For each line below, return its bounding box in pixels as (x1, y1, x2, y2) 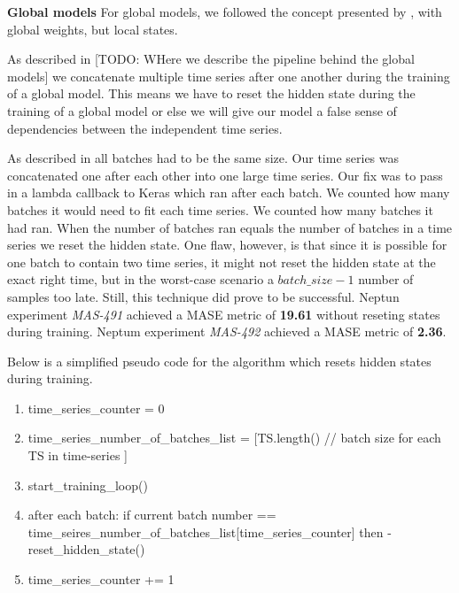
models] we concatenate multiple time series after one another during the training (7, 66, 450, 85)
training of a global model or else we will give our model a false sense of (7, 101, 397, 119)
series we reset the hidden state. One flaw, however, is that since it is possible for (7, 235, 447, 254)
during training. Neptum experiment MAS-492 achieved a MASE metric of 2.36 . (7, 322, 447, 341)
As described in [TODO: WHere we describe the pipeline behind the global (7, 50, 415, 68)
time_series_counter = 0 (27, 398, 165, 417)
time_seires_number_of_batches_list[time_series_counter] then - (27, 522, 392, 541)
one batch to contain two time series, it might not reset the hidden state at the (7, 252, 436, 271)
